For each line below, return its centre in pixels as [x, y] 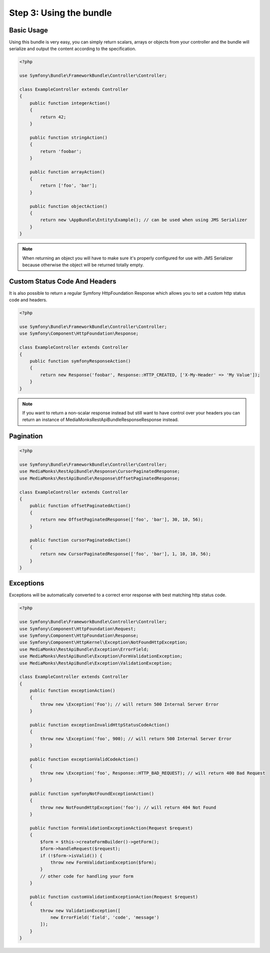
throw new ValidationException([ [80, 911]
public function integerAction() [70, 103]
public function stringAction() [69, 137]
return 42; [53, 117]
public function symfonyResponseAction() [80, 361]
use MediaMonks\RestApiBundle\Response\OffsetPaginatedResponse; [100, 478]
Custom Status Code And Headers [63, 281]
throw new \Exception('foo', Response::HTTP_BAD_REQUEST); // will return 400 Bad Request [153, 773]
